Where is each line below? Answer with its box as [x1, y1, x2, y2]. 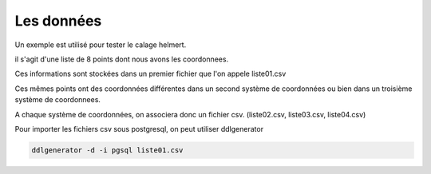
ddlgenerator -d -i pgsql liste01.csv [31, 145, 184, 155]
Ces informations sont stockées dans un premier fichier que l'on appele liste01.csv [14, 69, 287, 79]
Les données [14, 12, 102, 30]
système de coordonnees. [14, 95, 101, 105]
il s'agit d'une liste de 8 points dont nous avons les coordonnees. [14, 54, 229, 64]
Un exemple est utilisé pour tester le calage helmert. [14, 40, 187, 49]
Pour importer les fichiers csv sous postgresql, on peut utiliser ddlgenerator [14, 124, 263, 133]
